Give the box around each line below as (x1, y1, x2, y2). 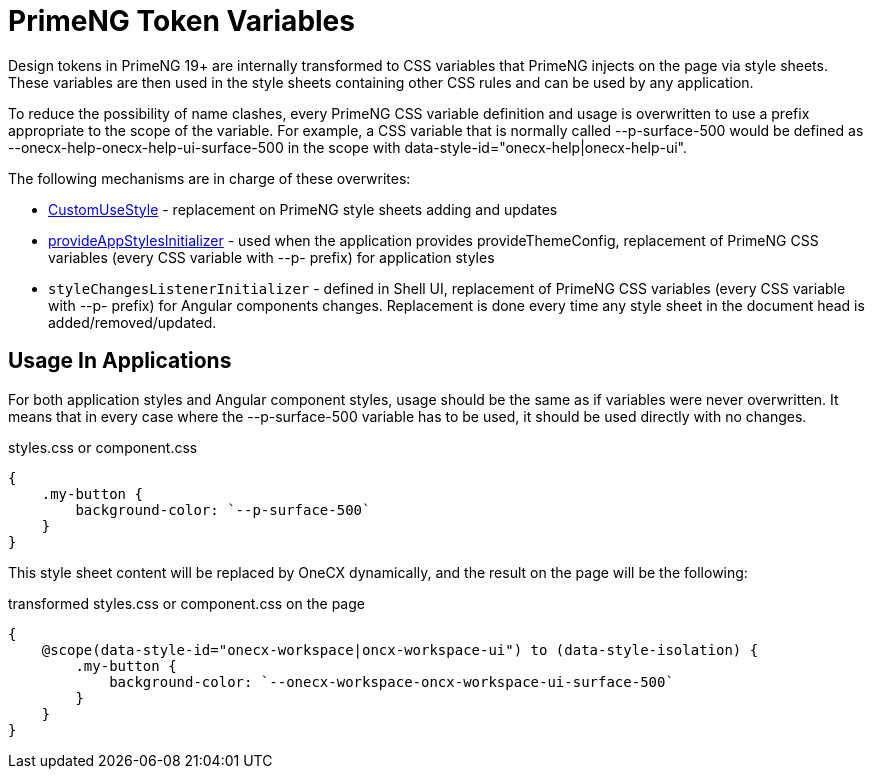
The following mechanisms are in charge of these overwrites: (8, 169, 411, 187)
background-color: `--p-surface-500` (75, 501, 371, 518)
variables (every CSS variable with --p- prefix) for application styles (48, 248, 495, 266)
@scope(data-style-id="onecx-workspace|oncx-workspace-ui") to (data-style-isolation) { (41, 641, 759, 658)
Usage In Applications (8, 348, 232, 374)
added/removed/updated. (48, 313, 217, 331)
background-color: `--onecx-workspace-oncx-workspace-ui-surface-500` (109, 673, 674, 690)
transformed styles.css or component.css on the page (8, 594, 365, 612)
